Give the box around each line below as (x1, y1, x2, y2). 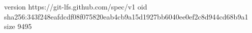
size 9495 (4, 21, 32, 31)
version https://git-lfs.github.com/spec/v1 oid (4, 1, 147, 11)
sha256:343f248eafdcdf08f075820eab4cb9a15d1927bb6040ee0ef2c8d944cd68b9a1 (4, 11, 248, 21)
